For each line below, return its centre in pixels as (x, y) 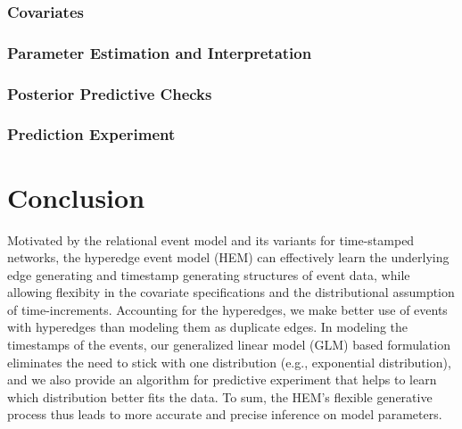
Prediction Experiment (91, 134)
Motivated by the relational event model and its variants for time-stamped (211, 239)
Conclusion (76, 197)
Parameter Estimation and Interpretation (160, 52)
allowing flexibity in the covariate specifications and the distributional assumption (231, 292)
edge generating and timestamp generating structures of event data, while (209, 274)
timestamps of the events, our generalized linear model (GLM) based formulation (229, 345)
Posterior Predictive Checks (110, 93)
